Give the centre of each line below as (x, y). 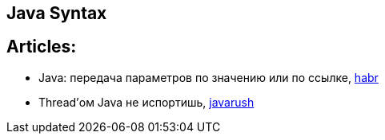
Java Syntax (57, 13)
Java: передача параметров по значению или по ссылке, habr (209, 77)
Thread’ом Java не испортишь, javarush (146, 102)
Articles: (42, 47)
